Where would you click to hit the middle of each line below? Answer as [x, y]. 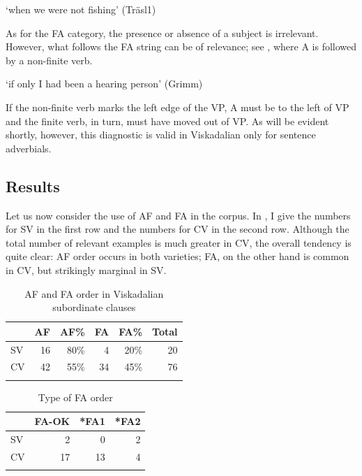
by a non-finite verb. [49, 60]
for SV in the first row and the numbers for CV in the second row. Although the [178, 229]
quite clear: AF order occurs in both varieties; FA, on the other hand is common [178, 256]
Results [33, 186]
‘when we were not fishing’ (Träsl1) [81, 9]
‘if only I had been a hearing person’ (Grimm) [104, 84]
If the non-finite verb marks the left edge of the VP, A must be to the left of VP [178, 107]
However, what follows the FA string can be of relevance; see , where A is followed [181, 46]
